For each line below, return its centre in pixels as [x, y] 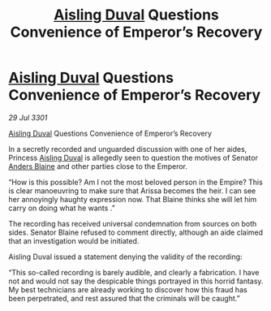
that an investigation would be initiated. [74, 240]
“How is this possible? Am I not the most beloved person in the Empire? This [136, 182]
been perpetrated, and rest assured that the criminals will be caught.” [125, 298]
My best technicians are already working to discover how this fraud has [128, 289]
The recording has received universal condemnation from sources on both [133, 223]
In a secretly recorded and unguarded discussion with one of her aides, [128, 149]
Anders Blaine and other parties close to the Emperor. [98, 166]
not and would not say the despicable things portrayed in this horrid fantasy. [136, 281]
